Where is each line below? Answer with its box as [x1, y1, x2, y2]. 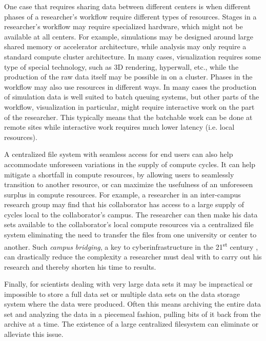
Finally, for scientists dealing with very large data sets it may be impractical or [4, 278, 253, 289]
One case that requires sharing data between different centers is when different [4, 1, 251, 11]
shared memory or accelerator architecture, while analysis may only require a [4, 41, 247, 52]
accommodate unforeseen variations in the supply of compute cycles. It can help [4, 158, 255, 169]
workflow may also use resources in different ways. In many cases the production [4, 81, 257, 92]
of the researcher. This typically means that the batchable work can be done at [4, 111, 253, 122]
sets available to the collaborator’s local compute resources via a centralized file [4, 219, 254, 230]
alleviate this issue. [4, 329, 64, 339]
